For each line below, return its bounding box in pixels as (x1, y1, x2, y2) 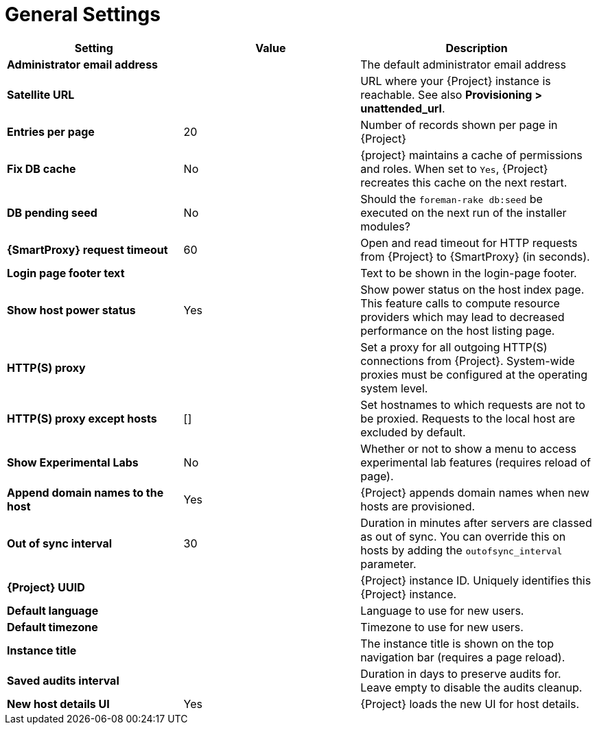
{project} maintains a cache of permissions (360, 148, 583, 162)
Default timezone (7, 620, 98, 634)
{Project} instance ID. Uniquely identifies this (360, 573, 592, 587)
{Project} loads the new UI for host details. (360, 696, 580, 711)
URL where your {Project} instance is (360, 73, 551, 88)
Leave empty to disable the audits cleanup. (360, 680, 583, 694)
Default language (7, 603, 99, 617)
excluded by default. (360, 425, 466, 439)
